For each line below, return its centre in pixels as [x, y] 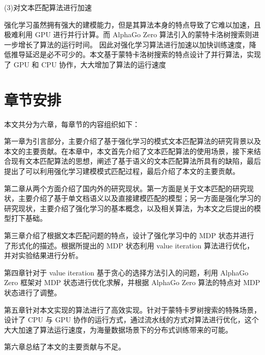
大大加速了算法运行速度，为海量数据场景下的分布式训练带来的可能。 [118, 329]
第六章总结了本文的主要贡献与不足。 [65, 347]
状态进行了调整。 [33, 292]
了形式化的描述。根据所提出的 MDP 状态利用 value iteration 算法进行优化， [129, 245]
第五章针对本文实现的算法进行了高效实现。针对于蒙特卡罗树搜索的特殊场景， [132, 309]
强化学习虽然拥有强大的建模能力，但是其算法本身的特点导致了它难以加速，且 [132, 24]
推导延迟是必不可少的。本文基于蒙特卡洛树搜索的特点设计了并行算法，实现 [136, 54]
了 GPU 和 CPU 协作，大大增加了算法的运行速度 [85, 64]
